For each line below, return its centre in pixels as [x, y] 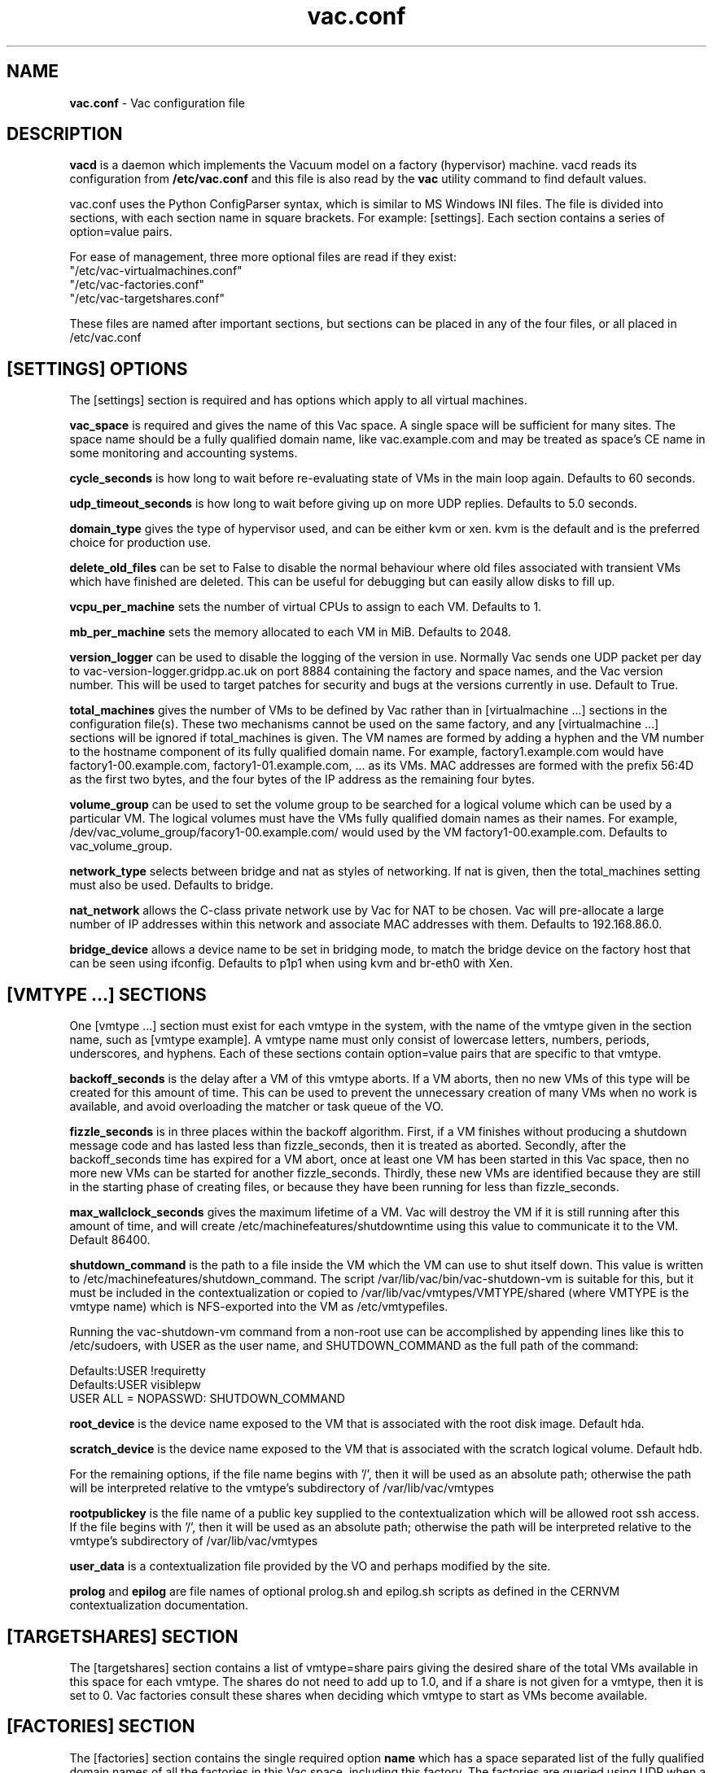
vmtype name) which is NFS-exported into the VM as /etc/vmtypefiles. [259, 1307]
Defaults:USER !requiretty [138, 1371]
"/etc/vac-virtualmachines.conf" [156, 271]
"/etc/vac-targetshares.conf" [147, 299]
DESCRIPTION [65, 134]
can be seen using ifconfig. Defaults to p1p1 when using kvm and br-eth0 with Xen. [291, 963]
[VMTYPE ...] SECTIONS [107, 994]
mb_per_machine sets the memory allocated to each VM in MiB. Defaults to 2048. [291, 632]
